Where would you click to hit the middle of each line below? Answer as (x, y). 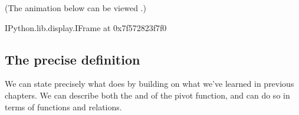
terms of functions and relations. (63, 106)
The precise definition (73, 59)
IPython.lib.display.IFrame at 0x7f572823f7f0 (86, 27)
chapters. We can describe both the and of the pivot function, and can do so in (147, 95)
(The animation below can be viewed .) (75, 8)
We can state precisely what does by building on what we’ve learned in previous (149, 84)
